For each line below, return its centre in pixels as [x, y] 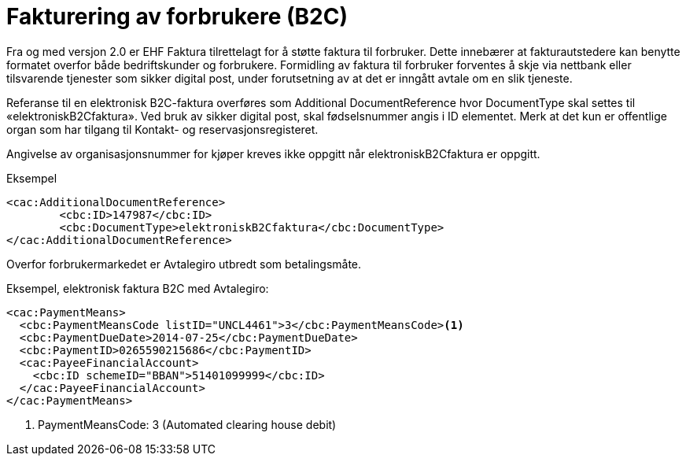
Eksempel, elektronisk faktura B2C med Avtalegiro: [138, 288]
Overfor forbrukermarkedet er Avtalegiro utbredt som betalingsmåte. [184, 264]
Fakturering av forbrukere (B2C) [177, 17]
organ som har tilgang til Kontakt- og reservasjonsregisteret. [162, 129]
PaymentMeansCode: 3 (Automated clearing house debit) [187, 424]
